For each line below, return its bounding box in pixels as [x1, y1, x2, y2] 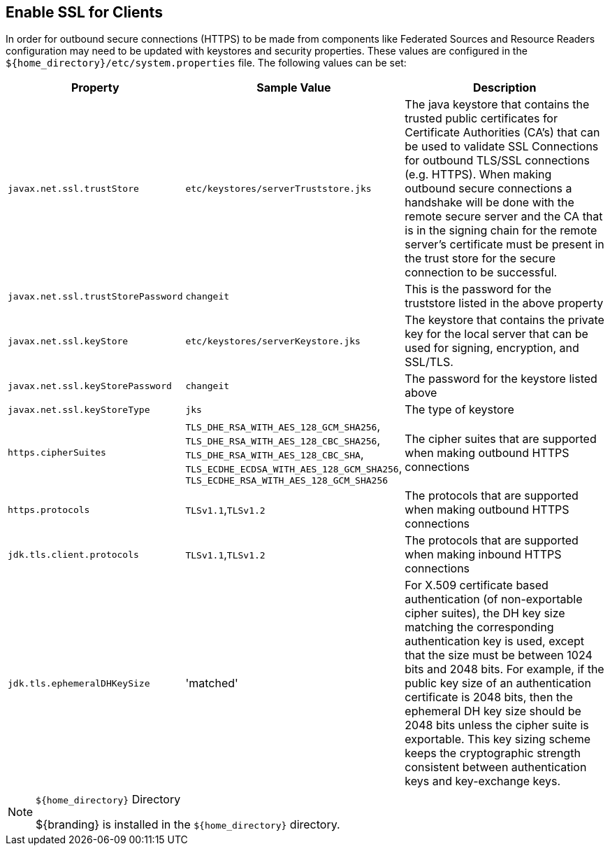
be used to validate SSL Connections [405, 139, 599, 154]
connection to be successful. [405, 265, 558, 280]
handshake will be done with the [405, 195, 574, 210]
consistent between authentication [405, 760, 587, 775]
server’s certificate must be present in [405, 237, 604, 252]
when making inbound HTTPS [405, 547, 562, 562]
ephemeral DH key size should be [405, 704, 581, 719]
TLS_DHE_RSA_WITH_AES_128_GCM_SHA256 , [185, 419, 380, 434]
